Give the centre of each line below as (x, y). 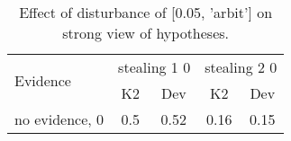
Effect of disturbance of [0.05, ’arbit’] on (146, 12)
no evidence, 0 (59, 119)
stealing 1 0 (155, 67)
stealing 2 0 (241, 67)
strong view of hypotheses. (146, 33)
